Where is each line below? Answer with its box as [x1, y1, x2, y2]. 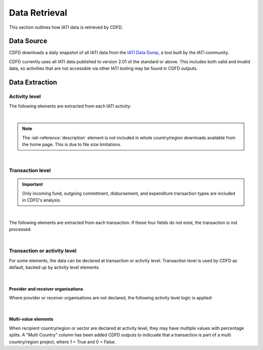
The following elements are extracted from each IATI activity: [9, 103, 131, 109]
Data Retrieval [9, 7, 68, 18]
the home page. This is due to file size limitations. [22, 141, 122, 147]
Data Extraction [9, 78, 57, 87]
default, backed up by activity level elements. [9, 264, 100, 270]
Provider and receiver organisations [9, 286, 84, 292]
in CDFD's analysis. [22, 197, 61, 203]
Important [22, 182, 43, 187]
